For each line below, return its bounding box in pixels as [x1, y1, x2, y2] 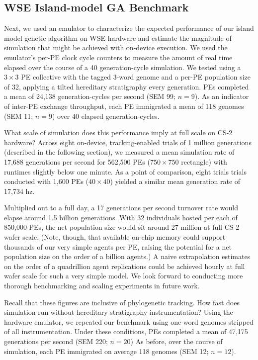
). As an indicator [194, 91, 249, 101]
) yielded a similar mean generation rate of [110, 176, 241, 186]
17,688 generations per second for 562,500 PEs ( [4, 156, 150, 167]
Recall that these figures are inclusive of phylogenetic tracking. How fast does [4, 297, 240, 307]
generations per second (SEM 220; [4, 336, 108, 347]
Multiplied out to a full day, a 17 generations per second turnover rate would [4, 202, 238, 213]
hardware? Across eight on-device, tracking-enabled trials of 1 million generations [4, 137, 252, 147]
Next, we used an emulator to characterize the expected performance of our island [4, 23, 254, 33]
